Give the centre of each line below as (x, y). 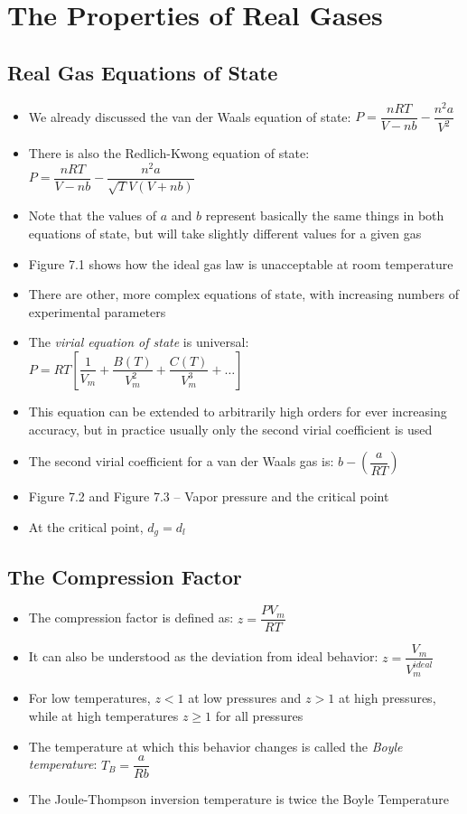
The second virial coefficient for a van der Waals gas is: (181, 461)
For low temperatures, (89, 698)
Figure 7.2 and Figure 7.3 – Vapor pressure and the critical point (209, 496)
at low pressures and (245, 698)
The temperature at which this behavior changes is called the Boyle (215, 746)
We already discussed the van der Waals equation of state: (190, 116)
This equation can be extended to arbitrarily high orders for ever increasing (238, 411)
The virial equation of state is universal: (139, 342)
